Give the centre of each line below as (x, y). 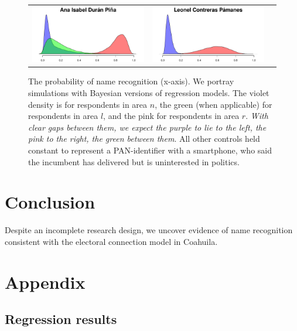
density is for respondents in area (88, 104)
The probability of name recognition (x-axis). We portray (131, 81)
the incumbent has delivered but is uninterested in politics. (134, 161)
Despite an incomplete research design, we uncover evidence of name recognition (149, 230)
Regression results (61, 319)
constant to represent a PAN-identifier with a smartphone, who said (150, 150)
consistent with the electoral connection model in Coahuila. (111, 241)
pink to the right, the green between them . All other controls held (144, 139)
